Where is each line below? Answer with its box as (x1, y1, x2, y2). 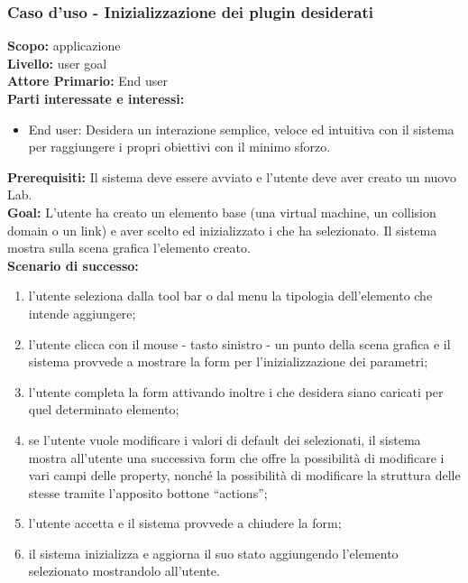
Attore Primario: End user (7, 71, 169, 90)
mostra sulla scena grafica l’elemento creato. (7, 238, 251, 257)
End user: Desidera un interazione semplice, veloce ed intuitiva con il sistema (28, 119, 454, 138)
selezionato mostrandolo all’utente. (28, 561, 220, 580)
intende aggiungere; (28, 303, 136, 322)
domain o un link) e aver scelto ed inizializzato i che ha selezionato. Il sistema (7, 220, 437, 239)
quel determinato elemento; (28, 400, 179, 419)
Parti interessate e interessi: (7, 89, 185, 107)
